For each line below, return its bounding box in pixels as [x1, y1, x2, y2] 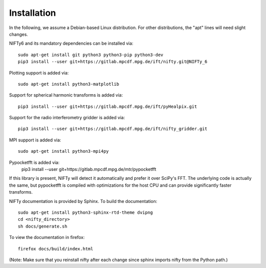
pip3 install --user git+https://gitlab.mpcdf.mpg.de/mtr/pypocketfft [21, 167, 157, 172]
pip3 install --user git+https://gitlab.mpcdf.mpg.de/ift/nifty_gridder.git [18, 126, 208, 132]
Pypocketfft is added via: [9, 159, 60, 165]
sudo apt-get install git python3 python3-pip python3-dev [18, 52, 164, 58]
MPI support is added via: [9, 137, 62, 143]
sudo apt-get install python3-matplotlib [18, 81, 119, 87]
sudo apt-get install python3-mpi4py [18, 148, 109, 154]
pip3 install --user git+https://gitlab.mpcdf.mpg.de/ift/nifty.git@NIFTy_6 [18, 59, 208, 65]
